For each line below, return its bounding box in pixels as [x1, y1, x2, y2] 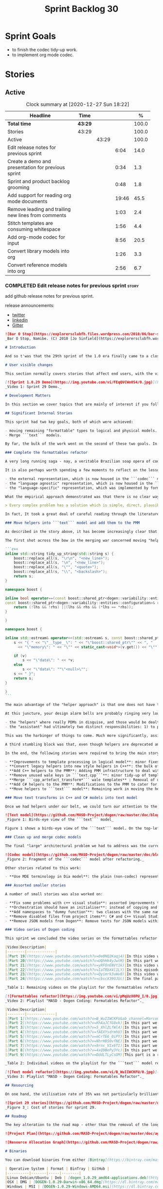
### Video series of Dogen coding [5, 927, 75, 932]
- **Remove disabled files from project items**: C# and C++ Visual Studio [5, 914, 162, 919]
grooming [7, 184, 30, 191]
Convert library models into [7, 247, 69, 254]
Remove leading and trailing [7, 206, 71, 212]
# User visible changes [5, 362, 53, 367]
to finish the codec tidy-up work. [12, 47, 78, 52]
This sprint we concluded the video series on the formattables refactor [5, 936, 158, 941]
